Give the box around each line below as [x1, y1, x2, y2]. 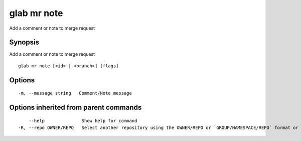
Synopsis [9, 38, 40, 47]
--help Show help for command [28, 118, 137, 123]
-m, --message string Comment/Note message [18, 90, 132, 96]
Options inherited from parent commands [9, 103, 142, 112]
